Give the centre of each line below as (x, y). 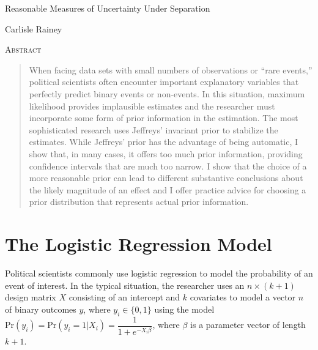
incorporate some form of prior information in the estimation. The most (164, 118)
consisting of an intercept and (124, 297)
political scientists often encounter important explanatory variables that (164, 82)
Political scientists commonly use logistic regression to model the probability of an (159, 273)
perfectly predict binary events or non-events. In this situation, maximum (167, 93)
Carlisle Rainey (34, 28)
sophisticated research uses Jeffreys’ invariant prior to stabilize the (153, 129)
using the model (184, 309)
